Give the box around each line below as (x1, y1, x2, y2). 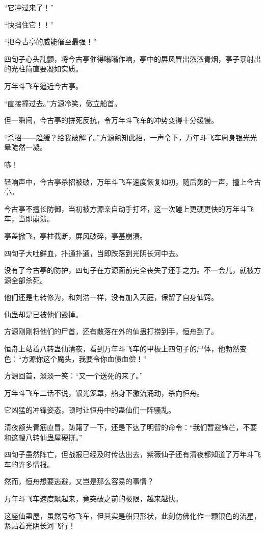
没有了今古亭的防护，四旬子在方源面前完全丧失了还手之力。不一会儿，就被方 (4, 265, 261, 275)
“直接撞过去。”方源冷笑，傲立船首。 (4, 97, 122, 108)
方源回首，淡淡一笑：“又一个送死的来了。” (4, 370, 143, 381)
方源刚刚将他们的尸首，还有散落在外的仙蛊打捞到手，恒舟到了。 (4, 326, 218, 337)
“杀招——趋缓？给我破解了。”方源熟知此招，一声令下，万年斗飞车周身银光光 (4, 132, 257, 142)
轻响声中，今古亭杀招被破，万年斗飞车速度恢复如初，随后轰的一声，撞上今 (4, 176, 254, 187)
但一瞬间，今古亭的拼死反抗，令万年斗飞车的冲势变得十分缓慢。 (4, 115, 218, 125)
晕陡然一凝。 (4, 142, 47, 152)
